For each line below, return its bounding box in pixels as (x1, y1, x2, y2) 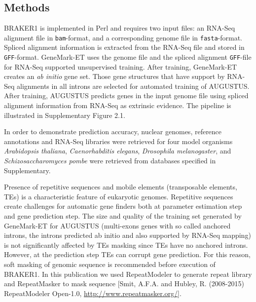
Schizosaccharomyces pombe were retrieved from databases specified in (4, 155, 216, 166)
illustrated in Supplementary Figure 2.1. (4, 110, 125, 120)
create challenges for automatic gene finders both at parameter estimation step (4, 201, 242, 211)
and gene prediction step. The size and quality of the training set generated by (4, 211, 242, 221)
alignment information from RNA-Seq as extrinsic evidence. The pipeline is (4, 100, 231, 111)
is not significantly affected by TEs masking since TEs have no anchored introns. (4, 239, 248, 250)
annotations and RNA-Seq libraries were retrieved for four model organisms (4, 136, 233, 146)
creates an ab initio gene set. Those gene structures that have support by (4, 71, 225, 81)
